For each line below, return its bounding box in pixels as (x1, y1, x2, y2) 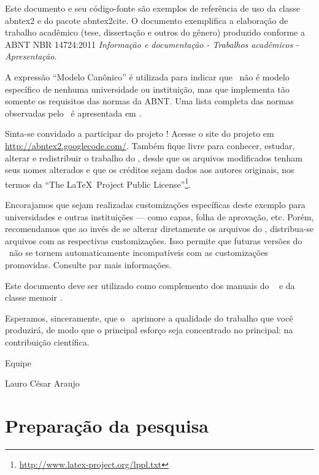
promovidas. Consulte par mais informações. (5, 258, 172, 271)
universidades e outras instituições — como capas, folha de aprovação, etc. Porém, (5, 210, 314, 223)
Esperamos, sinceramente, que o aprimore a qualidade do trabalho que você (5, 311, 293, 324)
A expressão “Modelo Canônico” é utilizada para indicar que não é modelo (5, 70, 290, 83)
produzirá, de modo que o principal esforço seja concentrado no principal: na (5, 323, 293, 336)
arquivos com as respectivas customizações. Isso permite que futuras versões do (5, 234, 302, 247)
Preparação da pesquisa (5, 412, 209, 438)
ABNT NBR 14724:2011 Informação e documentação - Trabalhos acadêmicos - (5, 37, 299, 50)
